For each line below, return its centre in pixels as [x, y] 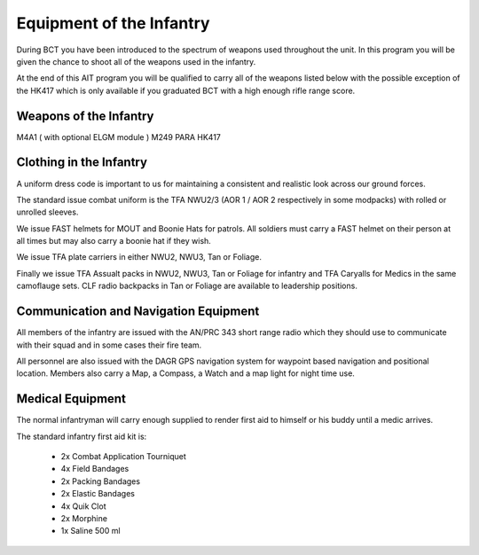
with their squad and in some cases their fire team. [109, 345]
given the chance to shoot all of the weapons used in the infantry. [136, 61]
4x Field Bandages [95, 469]
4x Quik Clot [83, 506]
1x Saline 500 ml [90, 531]
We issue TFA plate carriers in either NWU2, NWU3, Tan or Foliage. [139, 257]
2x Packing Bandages [101, 481]
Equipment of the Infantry [113, 23]
